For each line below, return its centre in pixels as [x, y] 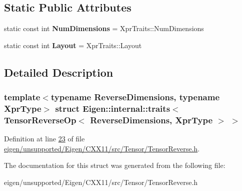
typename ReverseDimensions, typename [135, 97]
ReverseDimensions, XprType [151, 120]
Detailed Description [59, 72]
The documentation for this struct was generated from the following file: [115, 165]
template [22, 97]
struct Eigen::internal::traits [113, 109]
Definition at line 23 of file [44, 139]
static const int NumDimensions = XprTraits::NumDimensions [104, 28]
